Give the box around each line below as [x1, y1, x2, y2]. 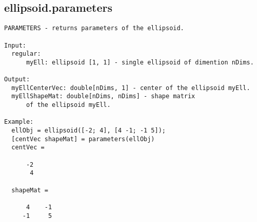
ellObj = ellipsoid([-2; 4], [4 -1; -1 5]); [11, 127, 166, 135]
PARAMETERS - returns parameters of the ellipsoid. [4, 25, 184, 32]
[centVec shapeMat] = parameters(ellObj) [11, 135, 155, 143]
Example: [4, 118, 34, 126]
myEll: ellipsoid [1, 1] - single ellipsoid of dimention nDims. [26, 58, 254, 66]
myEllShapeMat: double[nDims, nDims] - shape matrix [11, 93, 195, 100]
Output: [4, 76, 30, 83]
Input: [4, 41, 26, 49]
